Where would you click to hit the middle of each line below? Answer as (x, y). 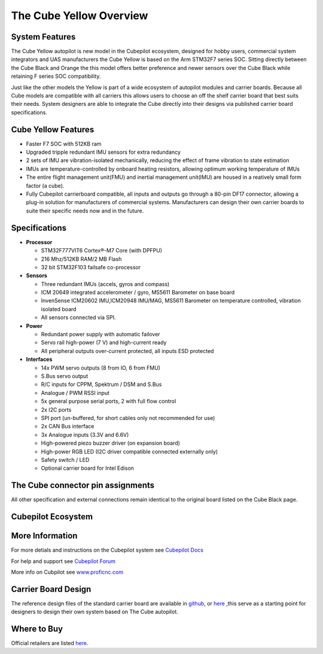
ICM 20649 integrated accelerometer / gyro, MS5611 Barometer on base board (138, 293)
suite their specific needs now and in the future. (85, 211)
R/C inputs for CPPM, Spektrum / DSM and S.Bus (101, 384)
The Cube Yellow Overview (80, 16)
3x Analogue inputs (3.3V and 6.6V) (85, 434)
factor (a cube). (45, 185)
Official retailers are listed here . (50, 643)
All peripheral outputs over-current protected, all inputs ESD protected (127, 351)
